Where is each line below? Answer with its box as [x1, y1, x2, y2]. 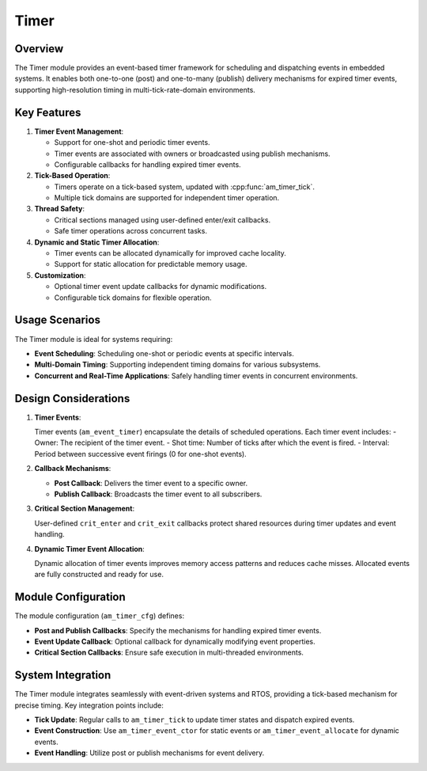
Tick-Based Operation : [34, 171, 111, 180]
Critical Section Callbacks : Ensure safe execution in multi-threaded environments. [34, 648, 304, 657]
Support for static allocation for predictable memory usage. [54, 260, 248, 269]
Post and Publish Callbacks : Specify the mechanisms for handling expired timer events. [34, 625, 322, 635]
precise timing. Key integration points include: [14, 701, 164, 710]
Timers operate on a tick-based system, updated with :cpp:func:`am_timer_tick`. [54, 182, 316, 192]
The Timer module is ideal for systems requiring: [14, 334, 173, 344]
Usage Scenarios [14, 313, 100, 327]
